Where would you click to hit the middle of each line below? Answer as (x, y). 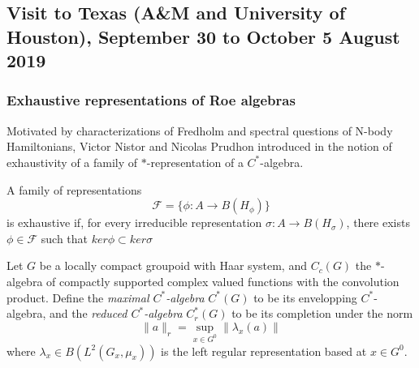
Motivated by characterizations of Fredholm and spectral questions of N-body (200, 130)
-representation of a (195, 162)
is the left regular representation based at (264, 351)
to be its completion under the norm (322, 313)
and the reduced (88, 313)
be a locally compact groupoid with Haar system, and (173, 265)
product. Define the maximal (78, 297)
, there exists (378, 223)
